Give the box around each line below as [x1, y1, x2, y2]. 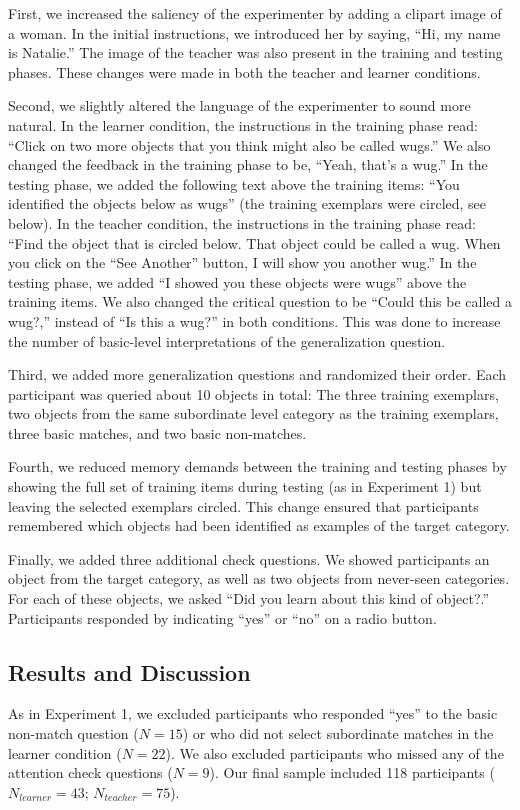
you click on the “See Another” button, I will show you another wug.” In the [8, 252, 477, 273]
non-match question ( [8, 723, 139, 744]
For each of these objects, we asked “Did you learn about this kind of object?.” [8, 588, 490, 609]
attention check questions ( [8, 762, 173, 783]
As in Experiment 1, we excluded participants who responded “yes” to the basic [8, 703, 498, 724]
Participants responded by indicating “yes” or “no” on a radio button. [8, 607, 437, 628]
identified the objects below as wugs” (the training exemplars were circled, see [8, 193, 487, 214]
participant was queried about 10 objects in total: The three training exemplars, [8, 383, 499, 404]
